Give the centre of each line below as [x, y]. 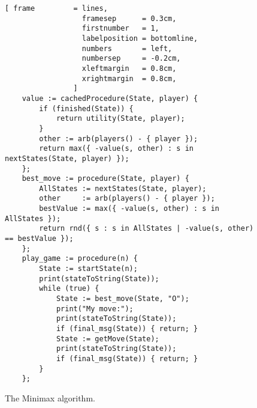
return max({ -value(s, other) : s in [116, 149]
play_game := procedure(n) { [80, 259]
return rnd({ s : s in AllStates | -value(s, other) [146, 229]
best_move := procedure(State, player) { [105, 179]
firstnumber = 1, [120, 29]
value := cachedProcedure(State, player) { [110, 98]
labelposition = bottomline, [140, 38]
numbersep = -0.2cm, [131, 59]
